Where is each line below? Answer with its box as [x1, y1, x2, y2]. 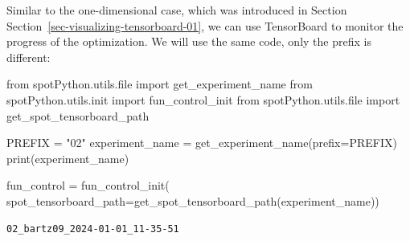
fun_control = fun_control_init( [6, 177, 170, 194]
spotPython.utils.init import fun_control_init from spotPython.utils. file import [6, 91, 400, 108]
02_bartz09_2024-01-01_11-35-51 [6, 223, 179, 235]
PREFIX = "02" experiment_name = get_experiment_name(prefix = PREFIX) [6, 134, 397, 151]
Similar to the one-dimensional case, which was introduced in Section [6, 2, 347, 18]
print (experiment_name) [6, 149, 129, 166]
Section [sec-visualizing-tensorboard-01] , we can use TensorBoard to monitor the [6, 17, 404, 34]
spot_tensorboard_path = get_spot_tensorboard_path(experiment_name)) [6, 192, 379, 209]
